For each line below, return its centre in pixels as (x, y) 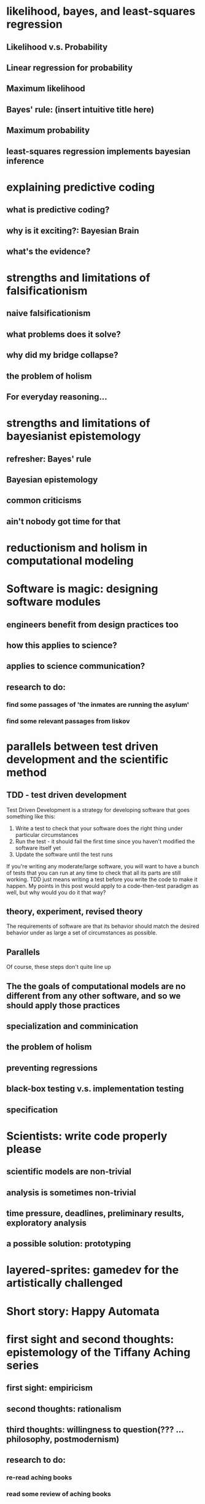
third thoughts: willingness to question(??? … (95, 1430)
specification (32, 1110)
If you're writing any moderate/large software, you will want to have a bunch (103, 866)
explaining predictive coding (81, 187)
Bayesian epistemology (52, 480)
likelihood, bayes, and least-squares (101, 11)
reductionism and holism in (77, 548)
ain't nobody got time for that (64, 521)
